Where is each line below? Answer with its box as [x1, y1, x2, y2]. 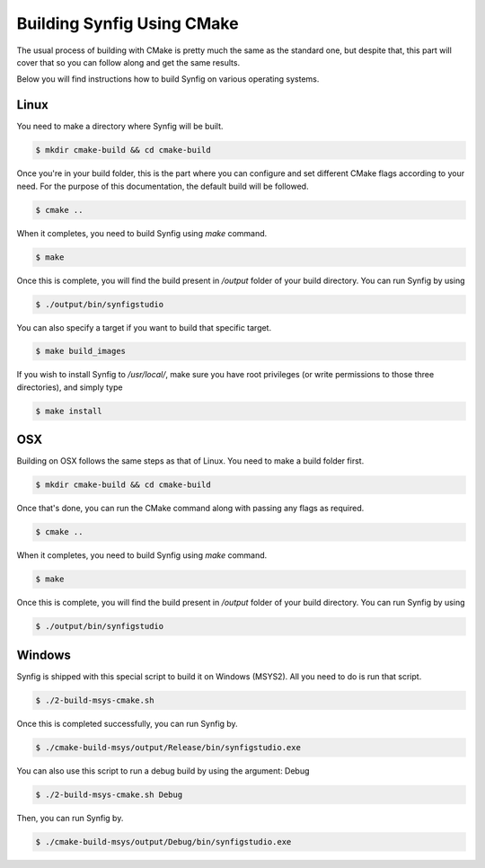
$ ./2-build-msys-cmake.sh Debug [35, 789, 183, 800]
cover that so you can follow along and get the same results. [16, 57, 241, 67]
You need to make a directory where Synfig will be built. [16, 121, 224, 132]
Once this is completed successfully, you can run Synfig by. [16, 718, 238, 729]
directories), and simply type [16, 382, 123, 393]
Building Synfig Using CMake [16, 13, 239, 33]
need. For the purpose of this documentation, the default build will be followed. [16, 181, 309, 191]
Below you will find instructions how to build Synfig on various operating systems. [16, 74, 320, 84]
